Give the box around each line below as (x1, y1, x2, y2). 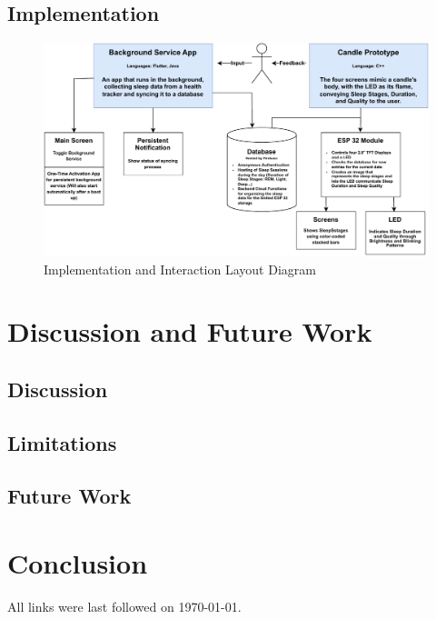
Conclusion (7, 544, 148, 582)
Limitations (7, 428, 117, 456)
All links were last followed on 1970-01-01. (7, 597, 242, 615)
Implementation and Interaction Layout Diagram (44, 259, 316, 278)
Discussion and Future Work (7, 313, 372, 350)
